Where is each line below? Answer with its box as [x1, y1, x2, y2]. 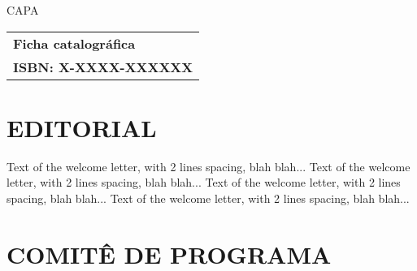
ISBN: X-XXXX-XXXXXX [13, 57, 193, 76]
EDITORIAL [7, 110, 157, 144]
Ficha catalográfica [13, 33, 136, 53]
